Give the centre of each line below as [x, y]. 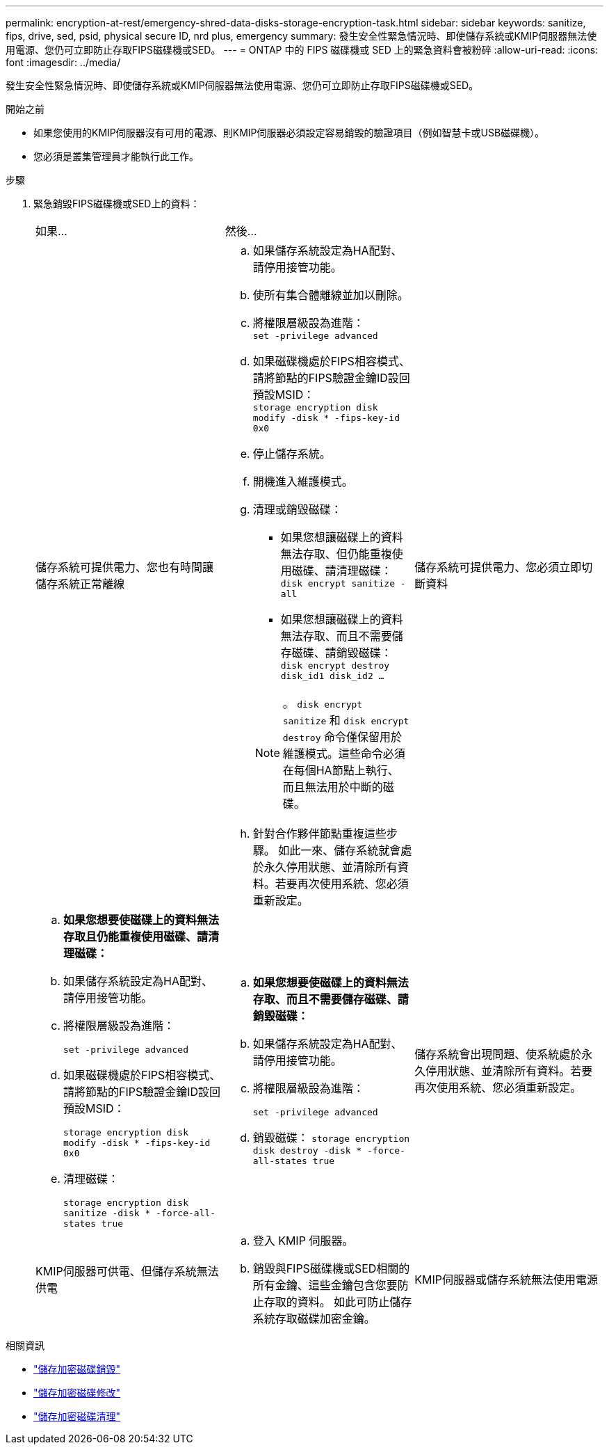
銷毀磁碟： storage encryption [331, 1138]
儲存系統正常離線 [80, 584]
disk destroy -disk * [307, 1150]
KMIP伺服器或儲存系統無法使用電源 [506, 1280]
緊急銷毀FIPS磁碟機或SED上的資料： [117, 204]
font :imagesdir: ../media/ [63, 62]
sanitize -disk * [107, 1213]
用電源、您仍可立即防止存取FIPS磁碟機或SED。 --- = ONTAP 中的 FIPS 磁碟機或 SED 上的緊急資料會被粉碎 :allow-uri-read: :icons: [302, 50]
